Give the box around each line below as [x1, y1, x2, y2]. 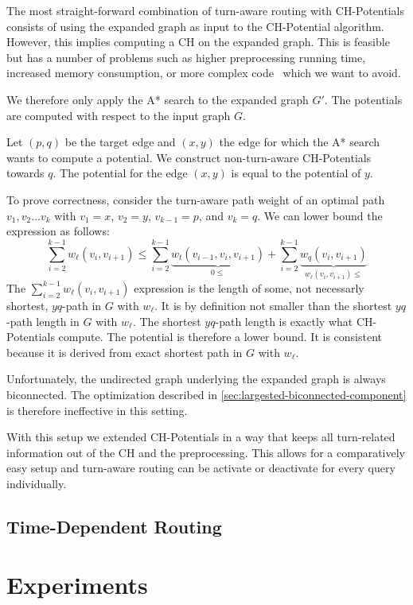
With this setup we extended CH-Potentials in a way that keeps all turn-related [6, 429, 395, 445]
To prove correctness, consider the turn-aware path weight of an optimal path [6, 191, 385, 207]
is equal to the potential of [231, 165, 361, 181]
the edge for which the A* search [219, 134, 380, 150]
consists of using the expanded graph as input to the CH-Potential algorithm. [6, 17, 384, 34]
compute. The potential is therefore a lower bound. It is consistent [58, 328, 383, 345]
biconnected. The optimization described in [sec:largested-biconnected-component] [6, 386, 407, 402]
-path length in [6, 312, 80, 329]
